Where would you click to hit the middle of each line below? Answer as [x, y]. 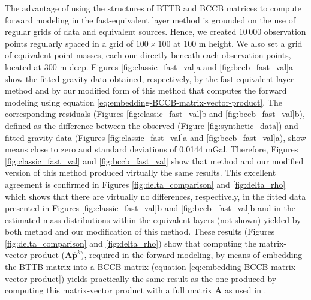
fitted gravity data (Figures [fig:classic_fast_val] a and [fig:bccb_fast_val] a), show [155, 137]
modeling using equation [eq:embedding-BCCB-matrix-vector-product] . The [144, 102]
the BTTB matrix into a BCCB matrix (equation [96, 267]
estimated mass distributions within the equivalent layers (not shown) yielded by [153, 219]
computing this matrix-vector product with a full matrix [108, 290]
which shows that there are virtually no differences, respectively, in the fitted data [155, 196]
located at [23, 66]
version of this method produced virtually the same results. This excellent [141, 172]
